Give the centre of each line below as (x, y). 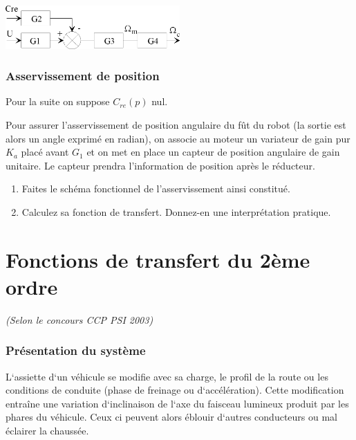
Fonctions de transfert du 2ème (158, 259)
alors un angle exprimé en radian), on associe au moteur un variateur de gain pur (178, 138)
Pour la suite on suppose (58, 101)
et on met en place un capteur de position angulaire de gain (213, 152)
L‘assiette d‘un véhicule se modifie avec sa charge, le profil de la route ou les (167, 376)
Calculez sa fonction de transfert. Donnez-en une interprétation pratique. (176, 211)
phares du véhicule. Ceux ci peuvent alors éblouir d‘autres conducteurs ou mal (172, 417)
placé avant (45, 152)
